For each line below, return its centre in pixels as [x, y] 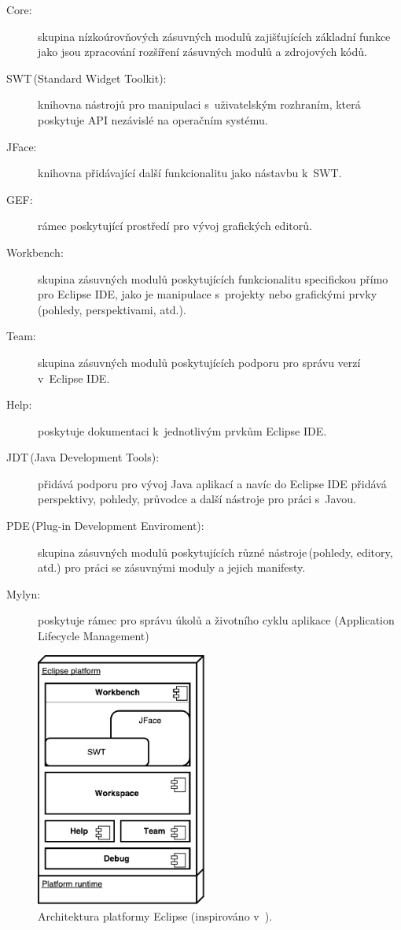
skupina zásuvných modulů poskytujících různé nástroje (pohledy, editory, [215, 552]
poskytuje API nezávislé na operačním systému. [153, 119]
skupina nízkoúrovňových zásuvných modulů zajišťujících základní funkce [214, 36]
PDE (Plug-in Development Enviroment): [105, 526]
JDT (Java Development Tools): [83, 457]
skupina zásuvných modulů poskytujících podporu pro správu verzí [199, 362]
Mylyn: [24, 593]
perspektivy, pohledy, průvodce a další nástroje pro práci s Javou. [197, 499]
